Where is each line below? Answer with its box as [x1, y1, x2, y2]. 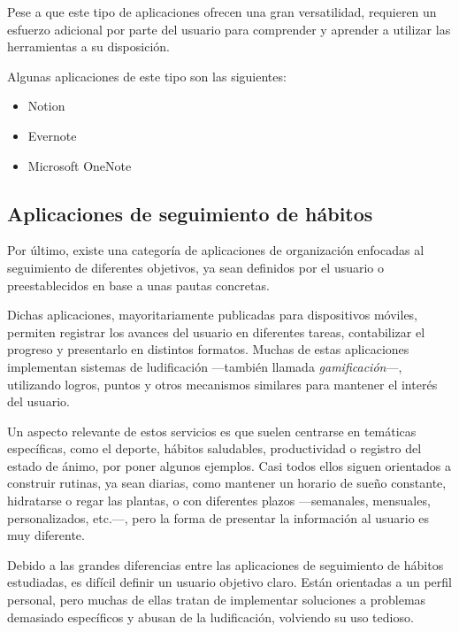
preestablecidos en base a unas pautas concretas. [7, 275, 270, 294]
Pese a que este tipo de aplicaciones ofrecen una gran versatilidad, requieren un [7, 3, 437, 20]
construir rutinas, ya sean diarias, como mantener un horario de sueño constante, [7, 474, 447, 492]
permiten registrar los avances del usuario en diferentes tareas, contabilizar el [7, 322, 425, 341]
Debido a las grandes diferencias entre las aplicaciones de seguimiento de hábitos [7, 555, 444, 574]
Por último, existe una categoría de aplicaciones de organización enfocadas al [7, 241, 425, 259]
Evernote [27, 126, 77, 144]
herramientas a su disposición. [7, 37, 170, 56]
